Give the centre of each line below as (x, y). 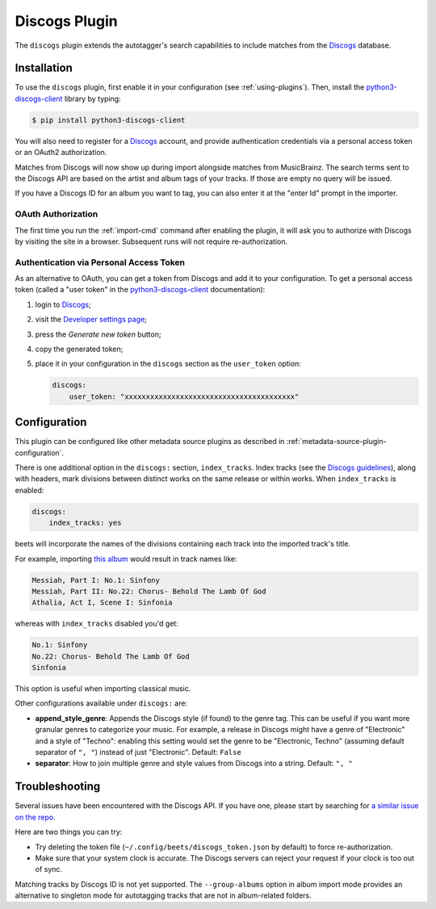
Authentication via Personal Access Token (100, 262)
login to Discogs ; (63, 304)
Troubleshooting (58, 787)
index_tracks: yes (85, 523)
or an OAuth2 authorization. (61, 153)
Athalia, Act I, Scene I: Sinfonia (102, 603)
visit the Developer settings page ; (91, 320)
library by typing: (92, 98)
